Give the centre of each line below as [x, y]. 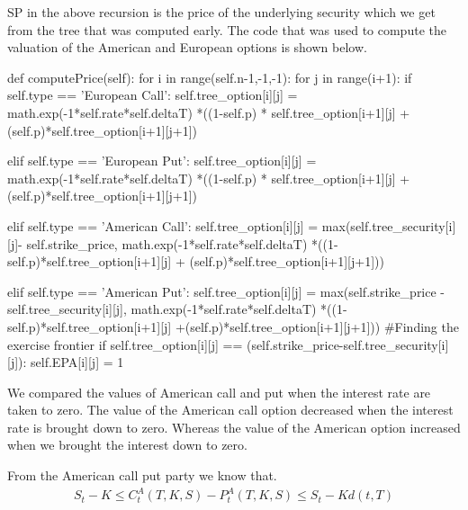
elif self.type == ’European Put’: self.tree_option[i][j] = [162, 161]
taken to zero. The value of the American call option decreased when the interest [230, 410]
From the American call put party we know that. [142, 475]
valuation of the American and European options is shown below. [187, 47]
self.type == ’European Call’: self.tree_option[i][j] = [153, 95]
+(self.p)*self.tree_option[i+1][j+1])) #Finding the [317, 326]
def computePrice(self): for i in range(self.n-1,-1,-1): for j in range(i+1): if [210, 77]
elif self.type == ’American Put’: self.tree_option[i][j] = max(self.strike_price [222, 291]
